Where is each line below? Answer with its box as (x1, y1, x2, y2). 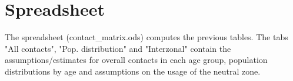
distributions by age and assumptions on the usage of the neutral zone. (5, 65, 261, 77)
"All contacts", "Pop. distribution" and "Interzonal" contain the (5, 42, 231, 54)
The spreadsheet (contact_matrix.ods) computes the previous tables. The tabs (5, 31, 288, 43)
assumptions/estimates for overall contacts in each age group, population (5, 54, 268, 66)
